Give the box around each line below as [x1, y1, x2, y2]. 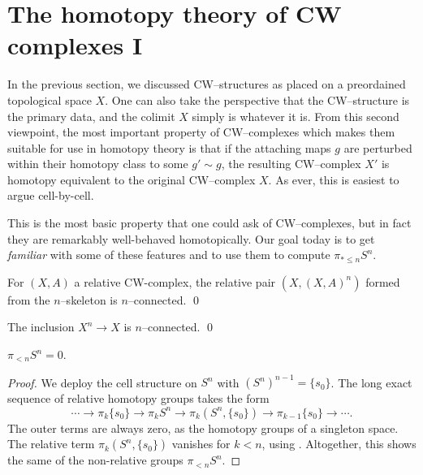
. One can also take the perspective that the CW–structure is [105, 91, 410, 108]
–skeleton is [60, 291, 118, 308]
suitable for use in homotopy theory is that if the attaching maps [7, 139, 331, 156]
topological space [7, 91, 92, 108]
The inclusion [7, 318, 75, 335]
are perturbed [343, 139, 412, 156]
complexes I [7, 28, 143, 62]
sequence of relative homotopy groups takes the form [7, 390, 270, 407]
